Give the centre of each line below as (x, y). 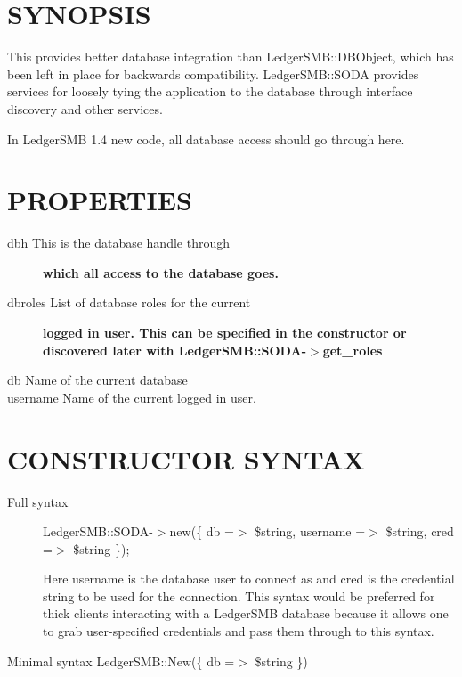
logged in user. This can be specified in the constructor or (225, 332)
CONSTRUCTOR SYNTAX (186, 458)
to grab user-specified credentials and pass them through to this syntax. (239, 631)
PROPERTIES (100, 200)
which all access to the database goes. (161, 272)
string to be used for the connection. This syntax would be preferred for (239, 595)
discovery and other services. (85, 108)
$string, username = (310, 531)
